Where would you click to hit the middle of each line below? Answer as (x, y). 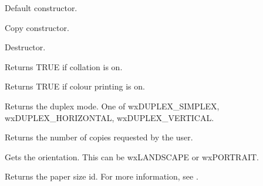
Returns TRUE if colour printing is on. (75, 86)
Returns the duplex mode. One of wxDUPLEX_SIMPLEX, (112, 106)
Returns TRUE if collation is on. (64, 66)
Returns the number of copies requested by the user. (99, 137)
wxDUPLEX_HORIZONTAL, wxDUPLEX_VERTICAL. (109, 117)
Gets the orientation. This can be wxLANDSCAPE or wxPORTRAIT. (132, 156)
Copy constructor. (37, 27)
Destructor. (25, 47)
